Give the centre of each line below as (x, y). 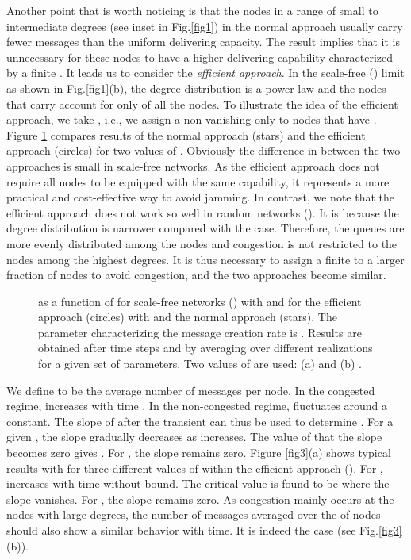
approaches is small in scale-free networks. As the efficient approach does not (193, 165)
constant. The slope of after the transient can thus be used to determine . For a (200, 421)
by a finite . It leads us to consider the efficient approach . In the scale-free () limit (205, 73)
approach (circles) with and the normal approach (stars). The (188, 317)
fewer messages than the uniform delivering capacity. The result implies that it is (204, 42)
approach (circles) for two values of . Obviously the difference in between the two (204, 150)
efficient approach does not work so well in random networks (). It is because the (203, 212)
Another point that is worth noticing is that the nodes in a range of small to (192, 10)
